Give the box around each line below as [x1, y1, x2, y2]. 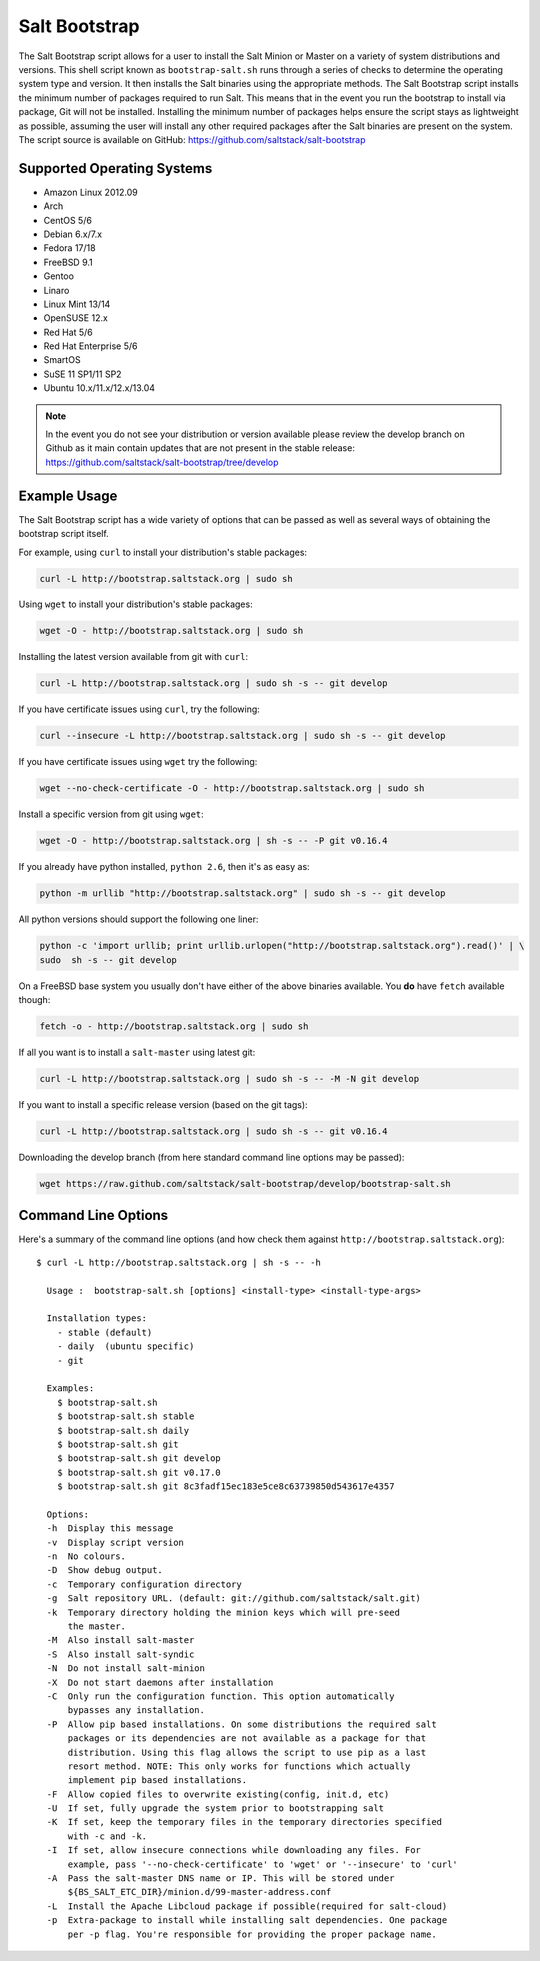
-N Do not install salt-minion [46, 1663, 205, 1674]
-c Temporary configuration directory [46, 1578, 242, 1590]
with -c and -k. [67, 1830, 148, 1842]
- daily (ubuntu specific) [56, 1341, 195, 1352]
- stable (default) [56, 1326, 153, 1338]
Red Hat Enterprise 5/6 [43, 340, 138, 352]
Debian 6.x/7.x [43, 228, 103, 240]
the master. [67, 1620, 127, 1632]
